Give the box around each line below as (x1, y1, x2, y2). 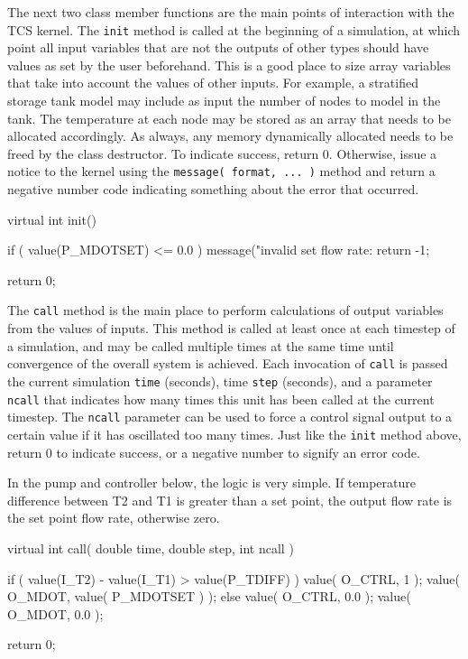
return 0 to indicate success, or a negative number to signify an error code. (7, 442, 420, 461)
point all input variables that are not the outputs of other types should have (7, 38, 429, 57)
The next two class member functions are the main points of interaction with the (7, 3, 454, 21)
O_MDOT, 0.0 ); (7, 604, 104, 623)
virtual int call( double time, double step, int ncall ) (7, 538, 294, 557)
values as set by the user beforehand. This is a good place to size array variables (7, 55, 451, 74)
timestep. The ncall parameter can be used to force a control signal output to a (7, 407, 453, 426)
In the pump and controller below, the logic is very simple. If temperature (7, 473, 417, 492)
